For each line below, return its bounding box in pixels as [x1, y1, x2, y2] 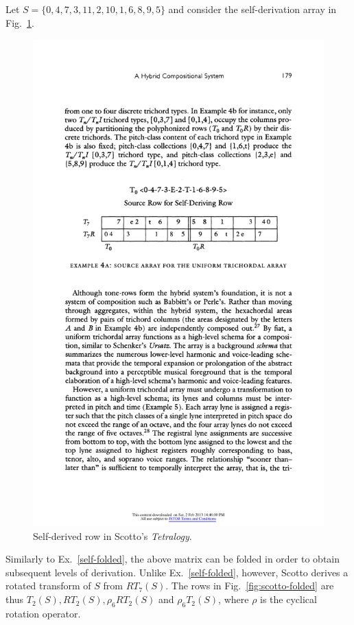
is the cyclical [260, 592, 317, 606]
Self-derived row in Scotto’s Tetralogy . [33, 528, 192, 543]
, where [218, 592, 249, 606]
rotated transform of [5, 578, 91, 593]
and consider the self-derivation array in [168, 2, 337, 16]
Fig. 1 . [5, 15, 34, 30]
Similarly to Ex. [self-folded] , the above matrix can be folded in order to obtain [5, 552, 340, 566]
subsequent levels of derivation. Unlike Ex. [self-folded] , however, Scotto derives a [5, 565, 349, 579]
